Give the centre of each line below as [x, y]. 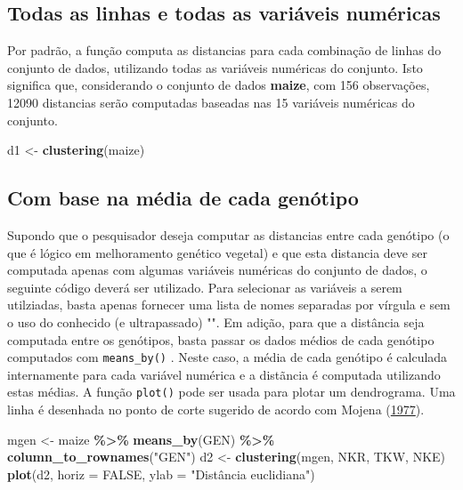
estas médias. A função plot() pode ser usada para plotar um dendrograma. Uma [231, 392]
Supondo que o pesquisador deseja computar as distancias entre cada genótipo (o [228, 234]
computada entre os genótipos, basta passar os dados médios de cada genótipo [221, 339]
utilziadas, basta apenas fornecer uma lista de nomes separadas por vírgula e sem [229, 305]
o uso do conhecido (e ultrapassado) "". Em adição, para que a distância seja [216, 321]
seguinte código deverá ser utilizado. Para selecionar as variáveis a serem [205, 287]
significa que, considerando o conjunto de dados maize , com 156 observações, [219, 85]
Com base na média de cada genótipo [183, 198]
